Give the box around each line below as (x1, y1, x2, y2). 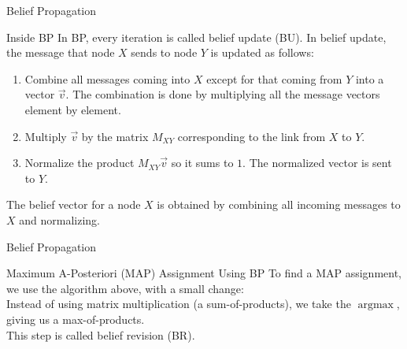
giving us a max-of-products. (6, 310, 145, 327)
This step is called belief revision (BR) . (6, 326, 195, 343)
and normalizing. (19, 211, 100, 228)
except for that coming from (206, 70, 342, 87)
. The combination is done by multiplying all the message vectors (65, 86, 380, 102)
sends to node (131, 44, 198, 61)
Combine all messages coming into (24, 70, 191, 87)
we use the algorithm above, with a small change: (6, 280, 244, 296)
